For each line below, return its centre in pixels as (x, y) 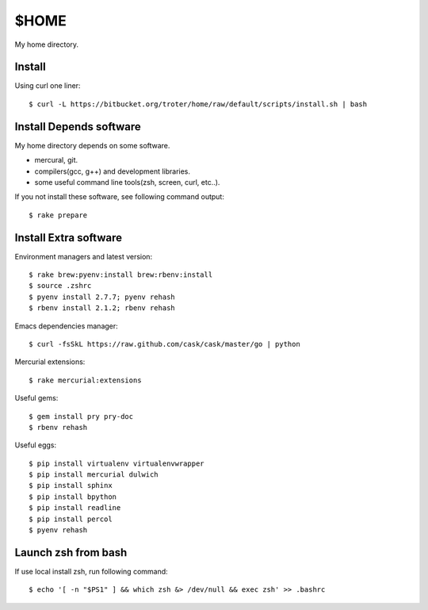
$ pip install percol (71, 519)
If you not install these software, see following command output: (120, 197)
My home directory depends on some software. (92, 145)
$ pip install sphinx (71, 485)
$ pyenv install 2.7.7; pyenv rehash (102, 297)
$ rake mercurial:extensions (85, 380)
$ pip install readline (75, 508)
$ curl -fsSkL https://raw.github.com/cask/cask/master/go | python (164, 344)
